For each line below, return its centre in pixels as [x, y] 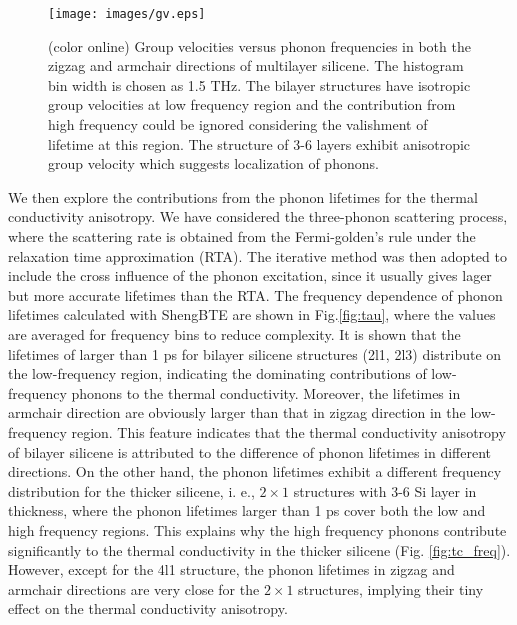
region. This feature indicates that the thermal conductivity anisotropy [288, 431]
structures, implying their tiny [391, 588]
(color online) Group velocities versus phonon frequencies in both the [259, 45]
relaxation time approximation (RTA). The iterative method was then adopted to [257, 255]
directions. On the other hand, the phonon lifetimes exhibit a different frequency [255, 471]
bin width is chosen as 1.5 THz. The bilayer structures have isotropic [259, 84]
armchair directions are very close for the [134, 588]
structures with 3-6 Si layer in [385, 490]
